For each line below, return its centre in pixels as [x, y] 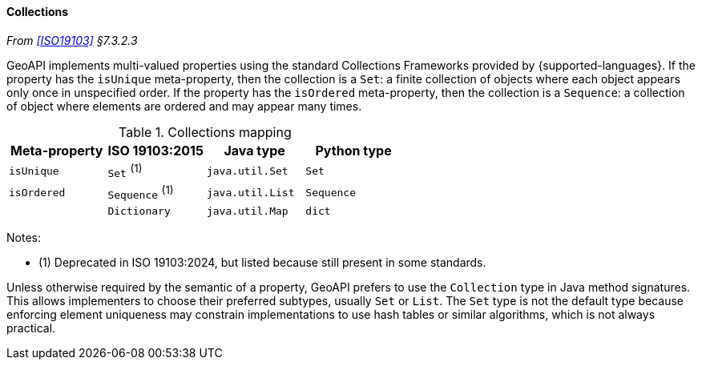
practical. [31, 328]
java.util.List [250, 193]
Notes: [24, 238]
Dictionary [139, 211]
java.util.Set [247, 171]
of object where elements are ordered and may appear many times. [184, 106]
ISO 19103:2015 [155, 150]
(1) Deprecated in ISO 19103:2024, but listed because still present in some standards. [262, 263]
